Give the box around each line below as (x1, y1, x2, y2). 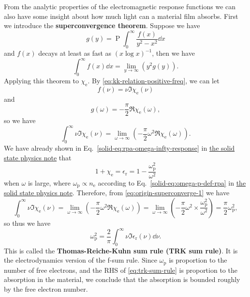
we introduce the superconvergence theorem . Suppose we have (4, 20, 200, 31)
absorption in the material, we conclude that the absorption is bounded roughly (4, 274, 240, 284)
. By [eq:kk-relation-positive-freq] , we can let (88, 75, 220, 85)
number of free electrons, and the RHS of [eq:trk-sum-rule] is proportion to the (4, 265, 237, 275)
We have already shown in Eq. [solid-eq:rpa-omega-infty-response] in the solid (4, 143, 235, 153)
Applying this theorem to (4, 75, 79, 85)
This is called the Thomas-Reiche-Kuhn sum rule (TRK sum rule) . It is (4, 245, 238, 255)
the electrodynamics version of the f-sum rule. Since (4, 255, 157, 265)
